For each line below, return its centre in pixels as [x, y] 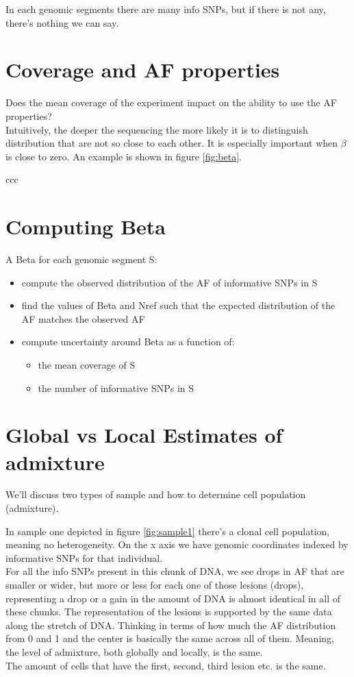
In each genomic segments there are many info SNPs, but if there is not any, [166, 9]
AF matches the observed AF [83, 318]
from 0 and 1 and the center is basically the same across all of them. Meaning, [170, 638]
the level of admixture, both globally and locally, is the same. [134, 652]
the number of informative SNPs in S [116, 387]
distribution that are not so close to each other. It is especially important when [172, 143]
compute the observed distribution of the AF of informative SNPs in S [169, 282]
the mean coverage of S [87, 364]
